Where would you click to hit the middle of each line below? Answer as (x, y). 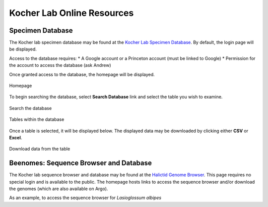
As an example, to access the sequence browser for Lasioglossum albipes (85, 198)
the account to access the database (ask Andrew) (60, 65)
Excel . (16, 137)
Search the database (31, 108)
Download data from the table (40, 149)
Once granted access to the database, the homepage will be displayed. (82, 74)
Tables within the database (37, 119)
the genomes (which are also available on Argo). (59, 189)
